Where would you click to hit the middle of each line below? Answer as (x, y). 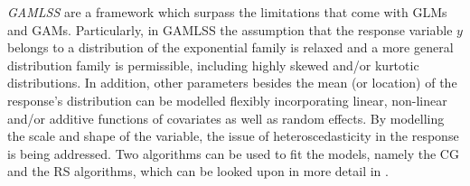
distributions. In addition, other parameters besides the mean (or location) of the (232, 83)
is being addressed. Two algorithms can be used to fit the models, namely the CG (233, 153)
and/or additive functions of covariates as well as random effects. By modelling (226, 118)
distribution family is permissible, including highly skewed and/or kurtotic (213, 65)
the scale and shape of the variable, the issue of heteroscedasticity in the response (233, 136)
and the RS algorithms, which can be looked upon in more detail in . (198, 171)
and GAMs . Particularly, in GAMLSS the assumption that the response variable (230, 29)
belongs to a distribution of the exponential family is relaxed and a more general (230, 47)
